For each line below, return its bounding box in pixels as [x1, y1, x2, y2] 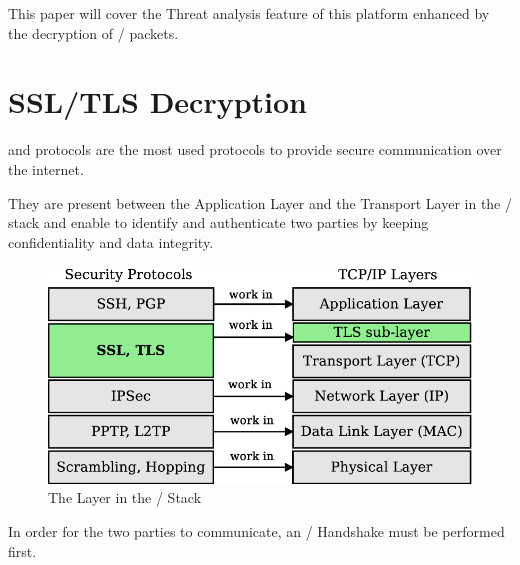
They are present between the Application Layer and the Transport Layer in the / [8, 192, 512, 213]
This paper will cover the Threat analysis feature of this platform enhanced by [8, 3, 490, 23]
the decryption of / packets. [8, 22, 179, 43]
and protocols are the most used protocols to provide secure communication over [8, 139, 502, 160]
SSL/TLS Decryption [8, 81, 308, 122]
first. [8, 540, 37, 561]
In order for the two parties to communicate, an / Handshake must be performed [8, 521, 505, 542]
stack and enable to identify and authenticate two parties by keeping [8, 212, 429, 233]
